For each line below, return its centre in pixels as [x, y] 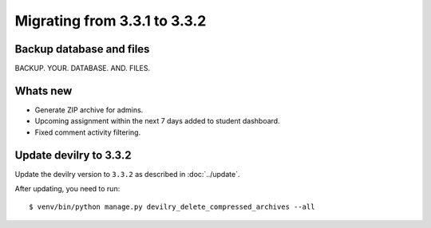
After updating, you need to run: [67, 189]
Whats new [43, 90]
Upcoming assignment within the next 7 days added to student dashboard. [157, 121]
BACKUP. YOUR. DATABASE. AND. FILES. [83, 69]
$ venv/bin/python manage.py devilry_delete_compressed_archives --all [172, 207]
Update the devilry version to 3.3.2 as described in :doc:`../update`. [127, 174]
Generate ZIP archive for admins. [89, 110]
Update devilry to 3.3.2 [73, 155]
